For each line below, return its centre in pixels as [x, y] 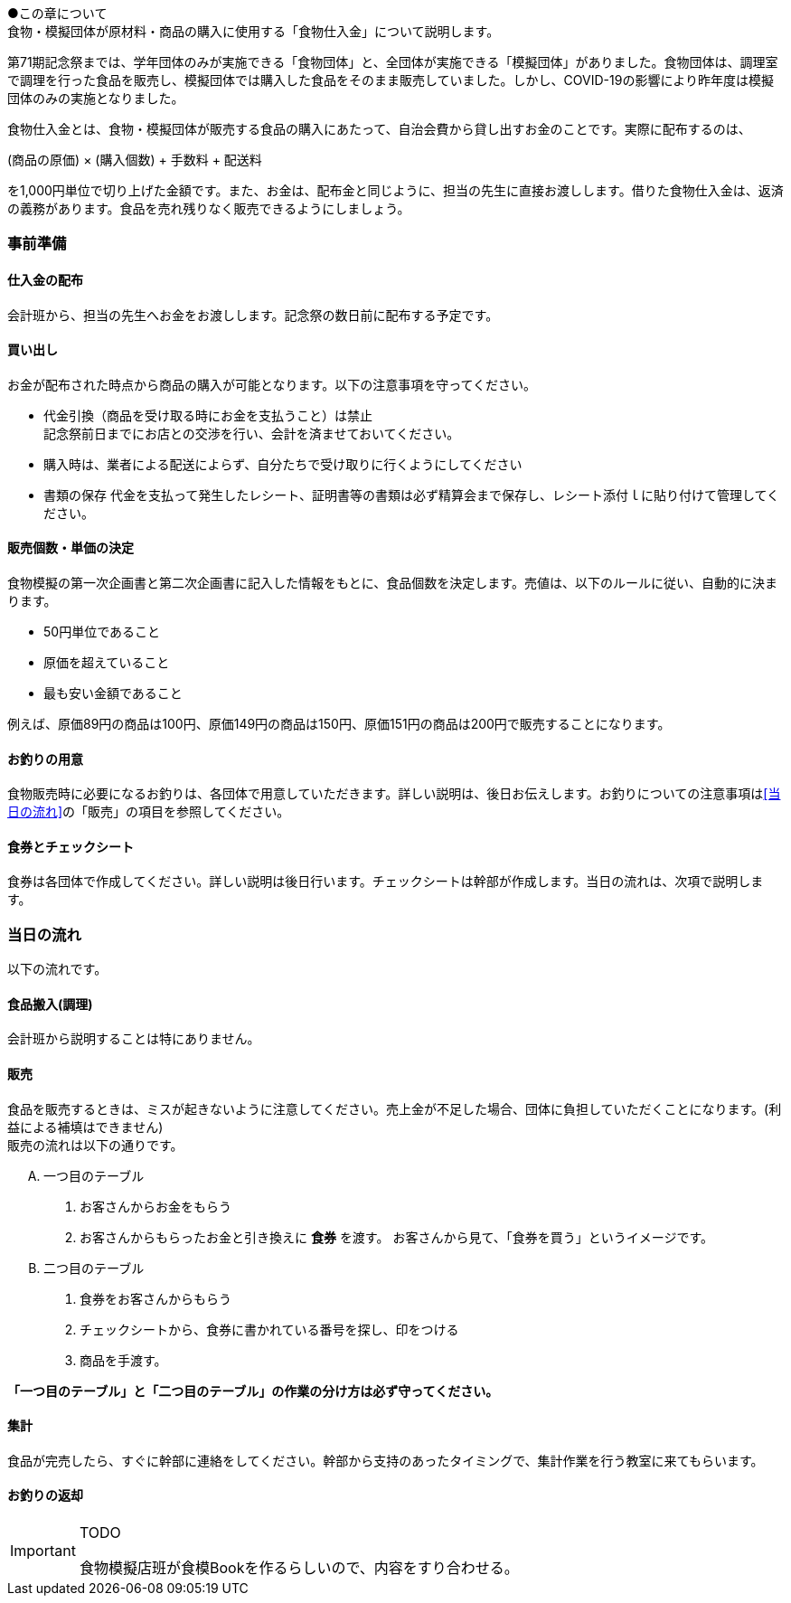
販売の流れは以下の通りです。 [95, 1145]
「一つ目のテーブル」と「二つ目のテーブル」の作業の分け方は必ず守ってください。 [253, 1391]
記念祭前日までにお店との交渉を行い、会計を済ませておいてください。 [252, 433]
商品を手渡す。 [123, 1360]
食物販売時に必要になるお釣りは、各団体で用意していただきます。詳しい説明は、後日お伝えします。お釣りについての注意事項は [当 [394, 794]
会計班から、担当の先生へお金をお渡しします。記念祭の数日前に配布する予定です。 [253, 315]
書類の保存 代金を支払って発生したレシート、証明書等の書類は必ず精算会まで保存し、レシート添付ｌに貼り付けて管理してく [412, 495]
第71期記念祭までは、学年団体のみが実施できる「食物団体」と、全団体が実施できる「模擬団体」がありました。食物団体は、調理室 [393, 62]
